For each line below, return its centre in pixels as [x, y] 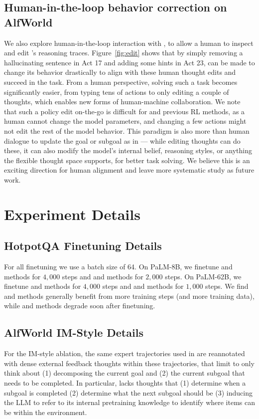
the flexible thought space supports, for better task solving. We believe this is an [127, 160]
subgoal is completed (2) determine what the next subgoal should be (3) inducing [128, 392]
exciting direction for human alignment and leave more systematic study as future [129, 170]
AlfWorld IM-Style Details [74, 332]
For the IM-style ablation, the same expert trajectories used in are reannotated [125, 353]
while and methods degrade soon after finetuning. [80, 306]
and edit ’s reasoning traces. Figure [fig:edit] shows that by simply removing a [124, 53]
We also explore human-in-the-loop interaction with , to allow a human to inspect [129, 43]
